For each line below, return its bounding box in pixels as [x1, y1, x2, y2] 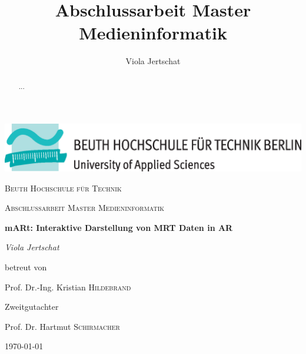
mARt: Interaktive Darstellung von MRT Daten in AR [5, 221, 233, 233]
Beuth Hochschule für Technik [5, 181, 122, 194]
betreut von [5, 261, 47, 273]
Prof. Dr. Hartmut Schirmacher [5, 320, 120, 332]
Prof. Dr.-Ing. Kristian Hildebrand [5, 280, 131, 293]
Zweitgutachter [5, 300, 59, 313]
